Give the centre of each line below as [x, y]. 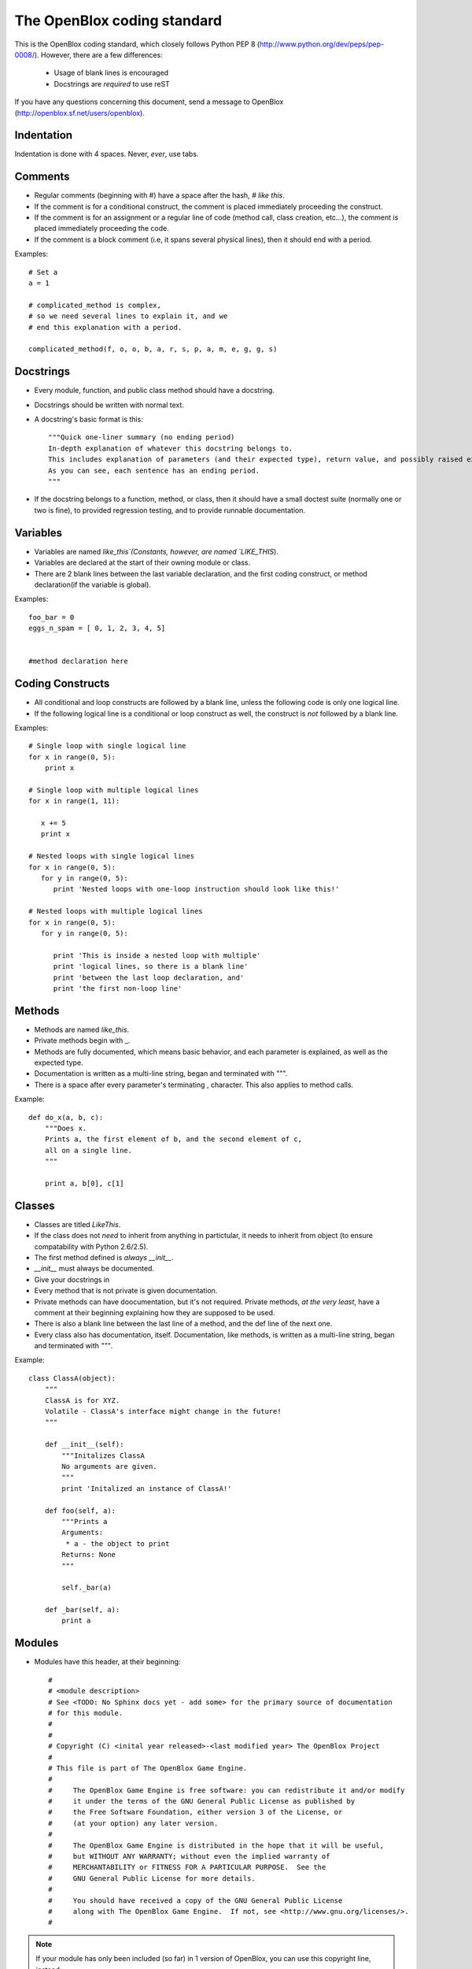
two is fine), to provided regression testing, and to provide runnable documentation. [170, 510]
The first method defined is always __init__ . [104, 1257]
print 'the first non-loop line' [118, 988]
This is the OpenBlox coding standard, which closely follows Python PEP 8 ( [137, 44]
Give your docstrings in [72, 1279]
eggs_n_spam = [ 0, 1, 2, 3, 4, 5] [97, 629]
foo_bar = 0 [52, 617]
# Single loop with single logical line [107, 746]
